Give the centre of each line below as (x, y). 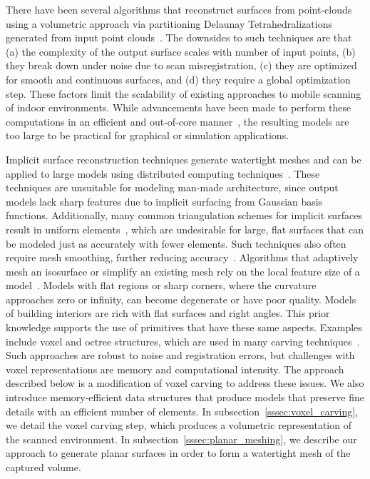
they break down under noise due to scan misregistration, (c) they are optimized (181, 65)
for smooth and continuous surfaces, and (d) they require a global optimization (178, 79)
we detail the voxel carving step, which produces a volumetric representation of (179, 425)
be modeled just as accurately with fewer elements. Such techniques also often (176, 243)
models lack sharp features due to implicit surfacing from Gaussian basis (164, 201)
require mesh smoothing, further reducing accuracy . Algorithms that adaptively (182, 257)
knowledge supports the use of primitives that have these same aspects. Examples (184, 327)
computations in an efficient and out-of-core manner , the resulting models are (178, 121)
